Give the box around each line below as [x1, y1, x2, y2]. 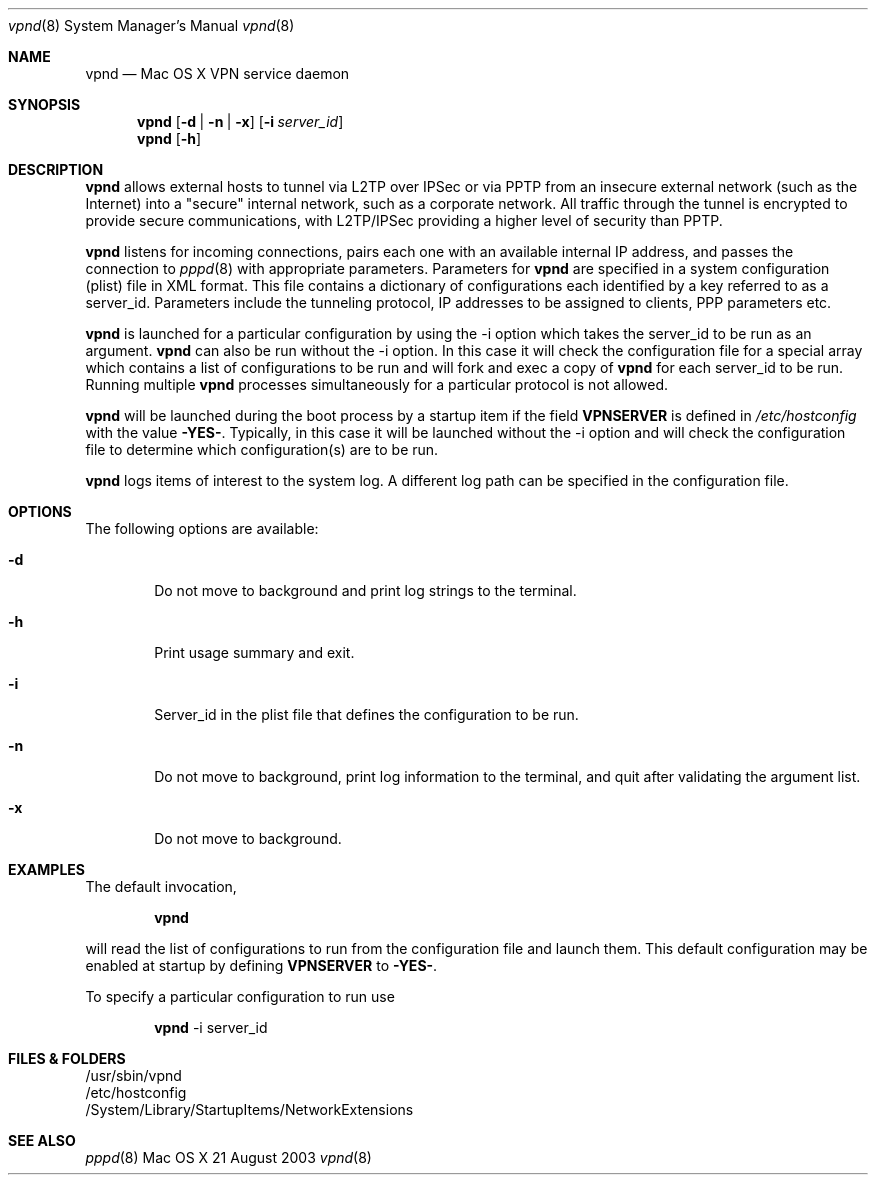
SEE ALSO [8, 1132, 76, 1149]
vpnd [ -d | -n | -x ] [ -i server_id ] [137, 113, 344, 130]
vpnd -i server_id [154, 1019, 268, 1036]
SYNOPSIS [8, 96, 81, 113]
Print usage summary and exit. [154, 644, 355, 661]
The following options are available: [85, 520, 319, 537]
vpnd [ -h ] [137, 130, 202, 147]
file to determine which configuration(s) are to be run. [85, 441, 439, 458]
